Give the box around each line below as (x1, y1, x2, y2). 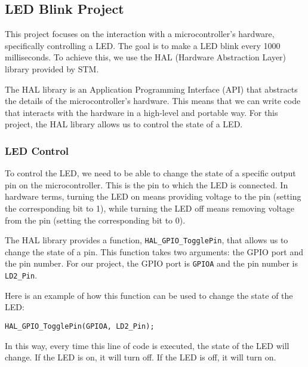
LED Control (5, 143, 69, 158)
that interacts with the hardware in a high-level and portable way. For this (5, 106, 278, 118)
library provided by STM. (5, 62, 99, 75)
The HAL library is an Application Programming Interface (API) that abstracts (5, 82, 298, 95)
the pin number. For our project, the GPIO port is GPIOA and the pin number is (5, 257, 298, 270)
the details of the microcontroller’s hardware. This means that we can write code (5, 94, 301, 107)
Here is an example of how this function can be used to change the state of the (5, 289, 293, 301)
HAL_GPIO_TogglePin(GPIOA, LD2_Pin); (5, 322, 155, 331)
